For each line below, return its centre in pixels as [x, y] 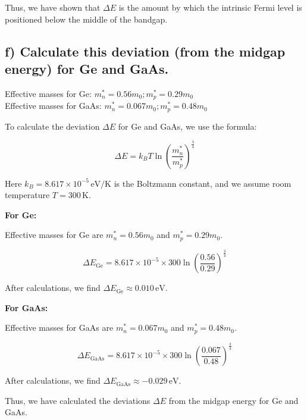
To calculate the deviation [52, 126]
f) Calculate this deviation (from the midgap [145, 51]
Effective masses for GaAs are [59, 327]
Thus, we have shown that [53, 7]
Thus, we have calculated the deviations [78, 400]
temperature [27, 195]
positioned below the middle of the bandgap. [86, 19]
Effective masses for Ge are [54, 235]
